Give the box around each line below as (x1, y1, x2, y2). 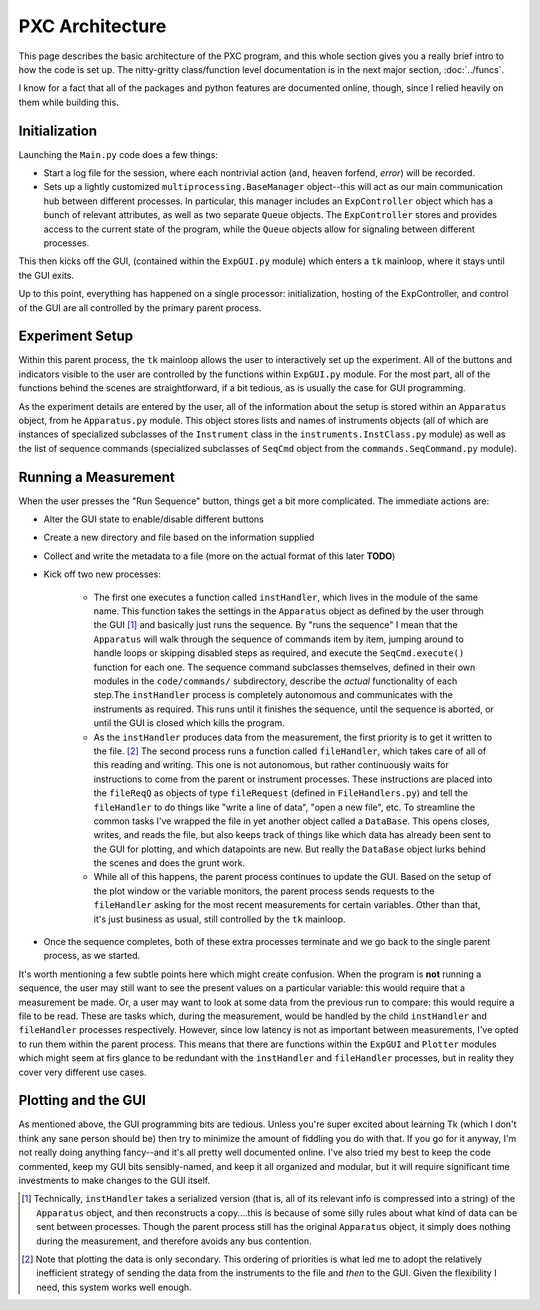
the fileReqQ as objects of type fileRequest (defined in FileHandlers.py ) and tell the (93, 787, 469, 799)
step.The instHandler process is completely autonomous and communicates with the (93, 689, 454, 701)
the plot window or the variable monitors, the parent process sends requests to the (93, 885, 435, 897)
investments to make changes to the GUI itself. (18, 1175, 210, 1186)
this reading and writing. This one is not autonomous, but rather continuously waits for (93, 759, 450, 771)
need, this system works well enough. (36, 1281, 192, 1293)
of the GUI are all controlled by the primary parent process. (18, 301, 262, 314)
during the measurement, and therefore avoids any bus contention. (36, 1235, 312, 1247)
